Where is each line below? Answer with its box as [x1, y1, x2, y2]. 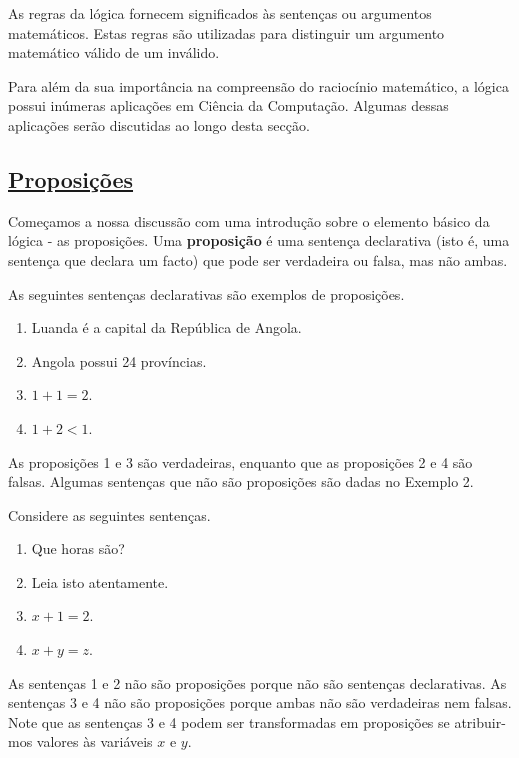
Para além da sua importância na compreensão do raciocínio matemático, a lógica [8, 75, 509, 96]
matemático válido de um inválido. [8, 42, 220, 63]
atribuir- [454, 711, 506, 732]
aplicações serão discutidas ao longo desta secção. [8, 114, 310, 135]
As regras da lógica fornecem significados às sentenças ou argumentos [8, 3, 432, 23]
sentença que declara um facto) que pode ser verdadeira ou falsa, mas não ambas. [8, 249, 508, 270]
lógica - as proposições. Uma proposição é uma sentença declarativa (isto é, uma [8, 230, 510, 251]
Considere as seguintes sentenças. [8, 504, 211, 525]
